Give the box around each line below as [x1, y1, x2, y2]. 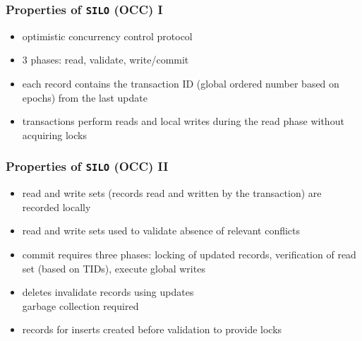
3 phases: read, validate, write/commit [22, 52, 189, 67]
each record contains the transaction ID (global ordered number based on [22, 76, 339, 90]
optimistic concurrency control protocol [22, 28, 193, 43]
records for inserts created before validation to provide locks [22, 322, 282, 337]
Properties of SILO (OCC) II [6, 157, 169, 175]
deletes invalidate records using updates [22, 285, 194, 299]
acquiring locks [22, 127, 87, 142]
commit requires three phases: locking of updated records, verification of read [22, 246, 356, 261]
